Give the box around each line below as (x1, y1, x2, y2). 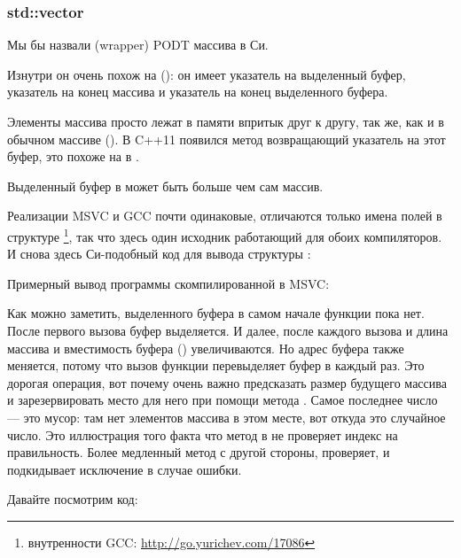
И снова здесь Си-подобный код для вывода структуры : (7, 244, 311, 263)
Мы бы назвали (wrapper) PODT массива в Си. (7, 35, 269, 54)
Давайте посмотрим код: (7, 490, 138, 508)
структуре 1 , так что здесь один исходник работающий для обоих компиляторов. (7, 224, 442, 245)
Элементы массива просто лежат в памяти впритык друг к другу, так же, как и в (7, 112, 444, 130)
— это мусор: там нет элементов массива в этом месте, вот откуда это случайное (7, 407, 446, 426)
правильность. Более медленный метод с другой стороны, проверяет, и (7, 443, 390, 461)
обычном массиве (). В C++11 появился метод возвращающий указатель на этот (7, 129, 446, 148)
